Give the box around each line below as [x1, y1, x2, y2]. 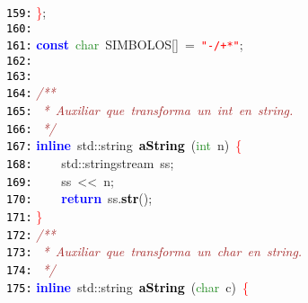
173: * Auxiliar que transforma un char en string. [6, 242, 303, 261]
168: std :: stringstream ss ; [6, 153, 174, 172]
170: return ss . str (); [6, 189, 153, 208]
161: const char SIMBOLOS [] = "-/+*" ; [6, 35, 243, 54]
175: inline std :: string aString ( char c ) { [6, 277, 250, 296]
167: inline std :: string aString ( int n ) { [6, 136, 242, 155]
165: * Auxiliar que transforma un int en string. [6, 100, 294, 119]
